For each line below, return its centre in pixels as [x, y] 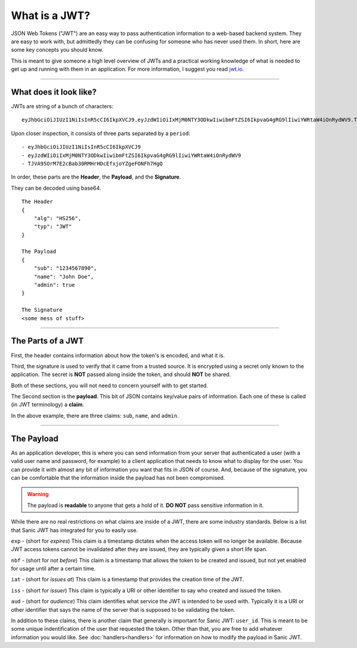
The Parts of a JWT [47, 341]
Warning [38, 494]
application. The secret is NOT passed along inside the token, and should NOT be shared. [121, 374]
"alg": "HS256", [57, 218]
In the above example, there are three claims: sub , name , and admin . [95, 415]
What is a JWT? [51, 15]
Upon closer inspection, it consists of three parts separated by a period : [101, 133]
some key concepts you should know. [57, 50]
